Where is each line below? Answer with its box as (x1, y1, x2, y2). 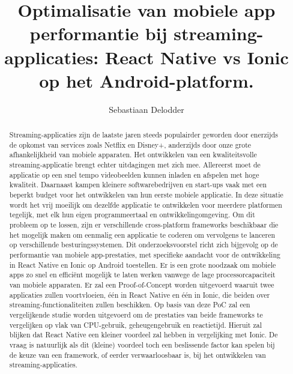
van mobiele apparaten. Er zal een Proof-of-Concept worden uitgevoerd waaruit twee (9, 279, 274, 289)
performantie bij (29, 21, 168, 46)
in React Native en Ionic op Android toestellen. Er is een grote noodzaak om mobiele (9, 259, 276, 270)
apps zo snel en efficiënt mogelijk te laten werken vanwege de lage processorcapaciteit (9, 270, 276, 280)
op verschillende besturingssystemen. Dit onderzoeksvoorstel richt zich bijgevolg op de (9, 240, 278, 250)
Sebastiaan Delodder (109, 103, 184, 115)
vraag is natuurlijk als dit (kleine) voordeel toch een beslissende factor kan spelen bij (9, 339, 275, 349)
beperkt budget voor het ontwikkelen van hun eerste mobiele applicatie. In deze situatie (9, 190, 283, 200)
